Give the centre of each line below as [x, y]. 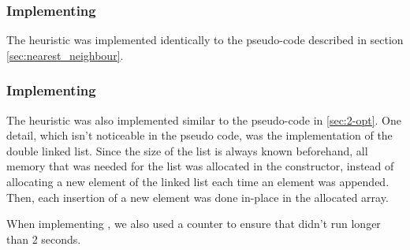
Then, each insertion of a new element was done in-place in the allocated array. [198, 197]
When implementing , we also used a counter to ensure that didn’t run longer [194, 224]
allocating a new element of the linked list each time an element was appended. [198, 181]
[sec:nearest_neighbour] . [65, 55]
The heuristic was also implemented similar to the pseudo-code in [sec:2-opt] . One [204, 119]
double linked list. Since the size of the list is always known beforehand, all [187, 150]
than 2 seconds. [44, 239]
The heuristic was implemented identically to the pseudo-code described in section [205, 40]
